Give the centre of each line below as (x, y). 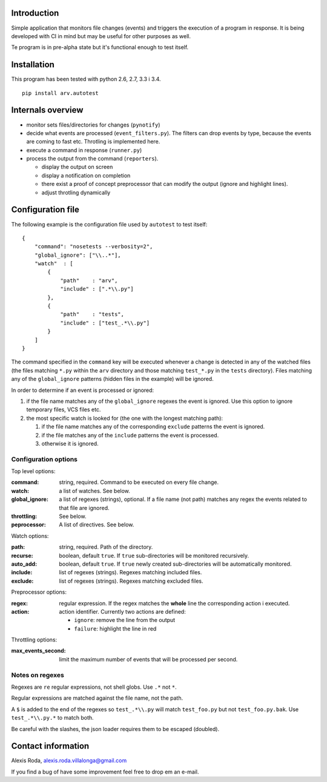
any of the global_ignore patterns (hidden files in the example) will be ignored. (113, 379)
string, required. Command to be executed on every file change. (139, 482)
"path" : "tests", (92, 314)
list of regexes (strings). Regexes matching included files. (130, 572)
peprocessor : (29, 525)
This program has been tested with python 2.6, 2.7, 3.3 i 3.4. (86, 79)
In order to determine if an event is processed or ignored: (83, 390)
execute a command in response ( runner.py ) (84, 150)
